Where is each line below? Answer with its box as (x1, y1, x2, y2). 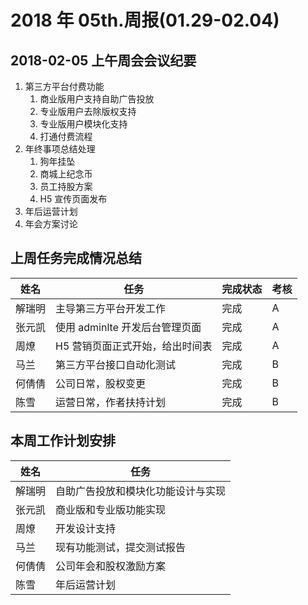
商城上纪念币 (39, 168, 93, 180)
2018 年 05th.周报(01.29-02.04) (10, 9, 280, 32)
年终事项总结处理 (24, 143, 96, 155)
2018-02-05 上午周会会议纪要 (10, 52, 197, 69)
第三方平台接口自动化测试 (55, 357, 177, 371)
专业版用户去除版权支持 (39, 106, 137, 117)
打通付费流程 (39, 131, 93, 142)
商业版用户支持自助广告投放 (39, 93, 155, 105)
